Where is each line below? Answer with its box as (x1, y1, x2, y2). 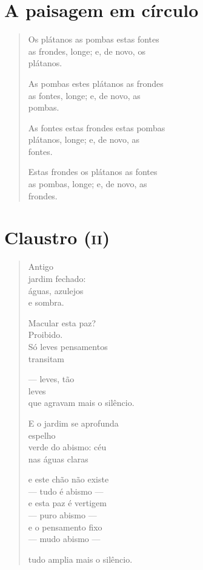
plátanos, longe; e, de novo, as (28, 133, 140, 146)
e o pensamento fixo (28, 520, 102, 533)
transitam (28, 352, 65, 365)
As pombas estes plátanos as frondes (28, 77, 164, 89)
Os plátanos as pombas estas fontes (28, 33, 159, 46)
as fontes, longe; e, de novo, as (28, 89, 141, 101)
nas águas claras (28, 452, 88, 465)
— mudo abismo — (28, 532, 101, 545)
